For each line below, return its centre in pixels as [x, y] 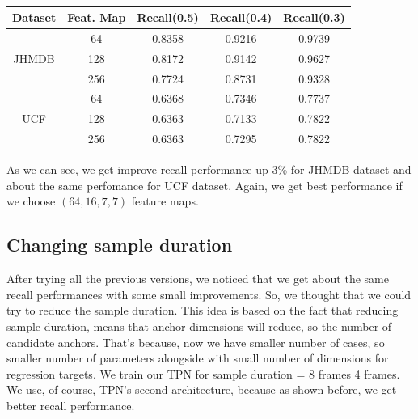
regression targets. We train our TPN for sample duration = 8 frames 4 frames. [203, 373]
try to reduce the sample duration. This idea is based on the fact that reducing [203, 310]
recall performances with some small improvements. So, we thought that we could [209, 294]
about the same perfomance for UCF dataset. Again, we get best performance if [205, 185]
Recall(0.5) [168, 17]
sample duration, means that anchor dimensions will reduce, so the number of [199, 326]
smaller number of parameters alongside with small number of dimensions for [198, 358]
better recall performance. [71, 405]
